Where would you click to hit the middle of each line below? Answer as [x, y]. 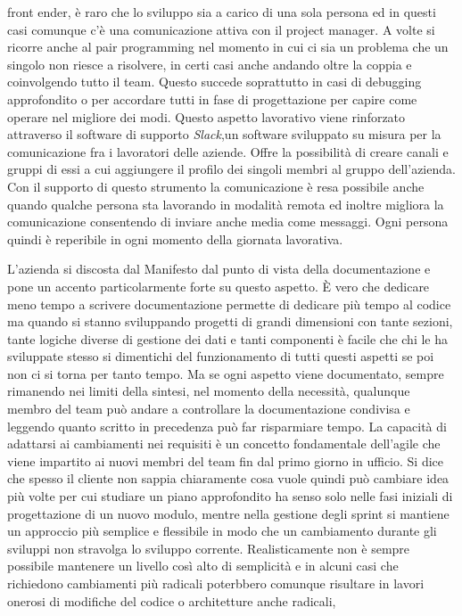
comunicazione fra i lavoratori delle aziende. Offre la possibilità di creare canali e [228, 151]
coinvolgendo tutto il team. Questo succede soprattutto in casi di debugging [214, 82]
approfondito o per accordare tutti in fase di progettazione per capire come [212, 99]
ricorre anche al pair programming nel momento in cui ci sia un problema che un [228, 47]
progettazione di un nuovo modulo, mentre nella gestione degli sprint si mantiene [228, 513]
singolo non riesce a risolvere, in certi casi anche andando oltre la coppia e [210, 64]
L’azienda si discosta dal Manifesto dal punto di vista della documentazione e [219, 269]
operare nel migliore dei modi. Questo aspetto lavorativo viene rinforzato [206, 116]
